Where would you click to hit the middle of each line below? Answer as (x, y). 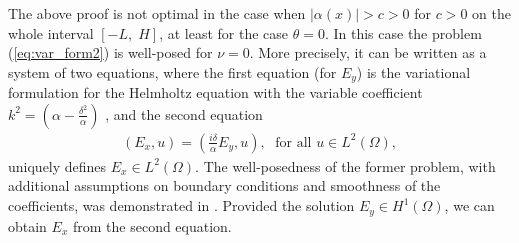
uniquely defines (57, 165)
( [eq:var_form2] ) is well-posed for (110, 52)
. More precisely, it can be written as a (368, 52)
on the (491, 13)
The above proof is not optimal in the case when (157, 13)
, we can (469, 205)
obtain (27, 225)
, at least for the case (224, 32)
